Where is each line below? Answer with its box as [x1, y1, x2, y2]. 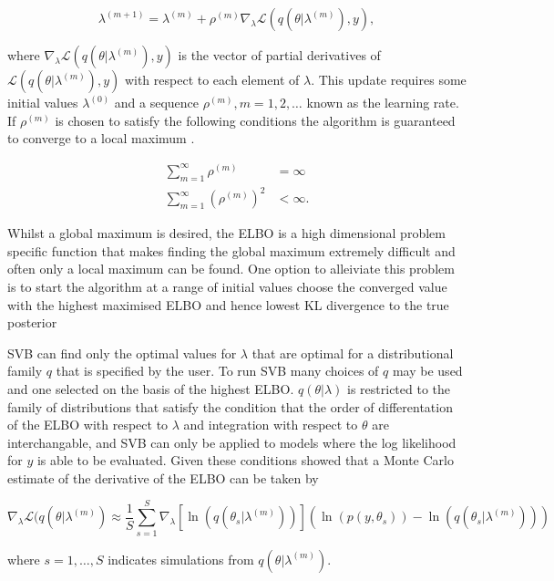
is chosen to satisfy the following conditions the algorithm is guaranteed [55, 110, 456, 130]
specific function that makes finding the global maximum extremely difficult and [7, 241, 456, 260]
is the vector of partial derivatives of [178, 46, 381, 64]
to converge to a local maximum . [7, 129, 195, 148]
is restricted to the [347, 379, 451, 398]
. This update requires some [311, 70, 467, 88]
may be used [392, 361, 463, 380]
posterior [7, 313, 57, 332]
